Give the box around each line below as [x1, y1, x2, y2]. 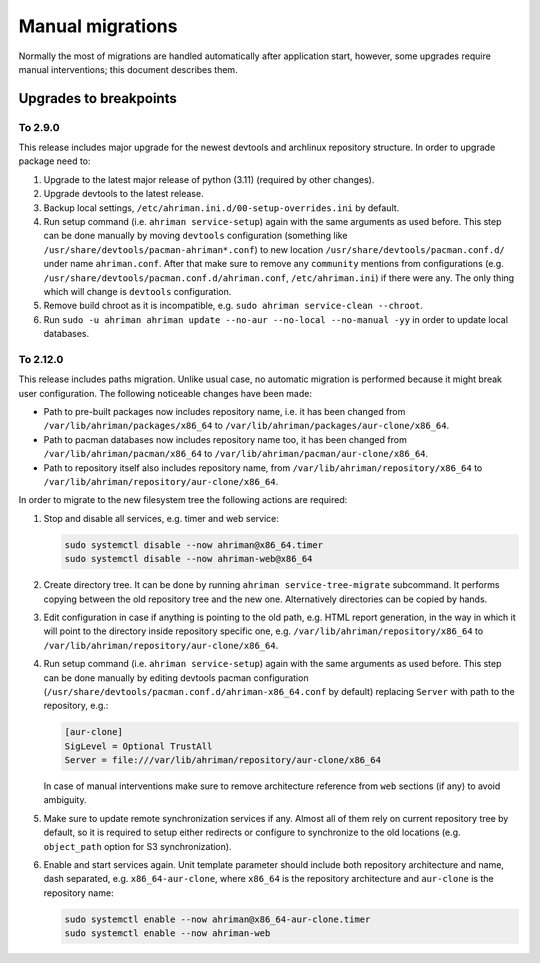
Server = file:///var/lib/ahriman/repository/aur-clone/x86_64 [64, 755, 382, 766]
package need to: [18, 155, 91, 167]
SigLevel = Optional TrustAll [64, 740, 213, 752]
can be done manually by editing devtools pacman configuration [43, 671, 309, 684]
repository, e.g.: [43, 700, 109, 712]
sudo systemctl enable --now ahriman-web [64, 928, 271, 939]
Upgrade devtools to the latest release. [43, 188, 204, 200]
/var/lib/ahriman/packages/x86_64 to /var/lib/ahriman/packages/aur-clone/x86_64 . [43, 420, 450, 432]
